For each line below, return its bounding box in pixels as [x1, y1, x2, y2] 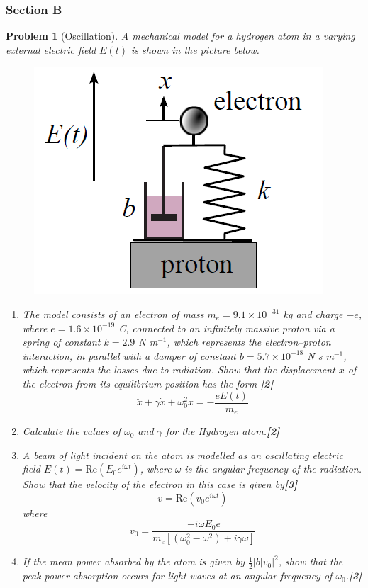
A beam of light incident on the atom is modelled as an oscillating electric [22, 447, 343, 462]
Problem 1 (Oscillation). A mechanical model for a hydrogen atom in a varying [6, 28, 355, 43]
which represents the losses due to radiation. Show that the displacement [22, 362, 335, 377]
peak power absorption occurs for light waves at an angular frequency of [22, 568, 333, 583]
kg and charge [283, 307, 343, 321]
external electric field [6, 42, 96, 57]
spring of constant [22, 334, 101, 349]
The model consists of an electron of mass [22, 307, 204, 321]
